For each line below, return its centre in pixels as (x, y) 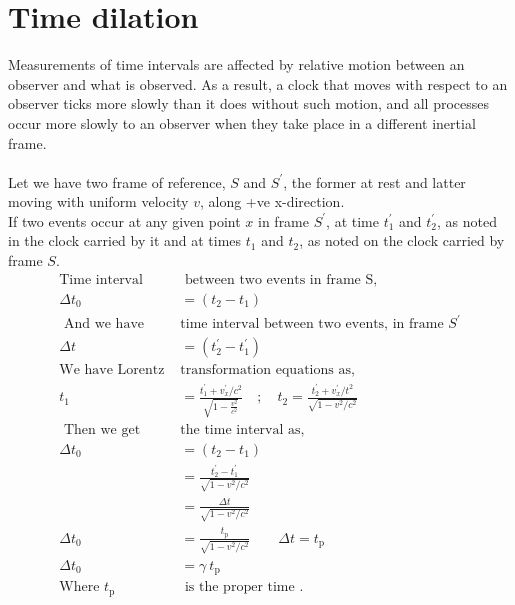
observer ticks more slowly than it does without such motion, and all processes (249, 103)
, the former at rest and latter (374, 181)
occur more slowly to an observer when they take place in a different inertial (242, 122)
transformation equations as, (267, 370)
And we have (104, 324)
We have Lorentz (112, 370)
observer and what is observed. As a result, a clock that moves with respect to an (258, 83)
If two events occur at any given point (124, 220)
